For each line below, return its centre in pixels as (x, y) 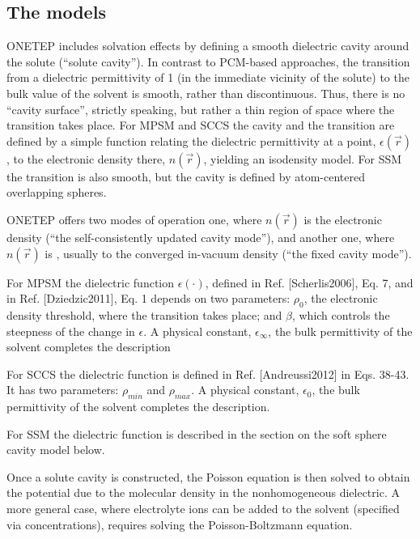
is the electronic (343, 219)
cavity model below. (56, 450)
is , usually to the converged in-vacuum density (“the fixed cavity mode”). (228, 253)
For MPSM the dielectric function (91, 282)
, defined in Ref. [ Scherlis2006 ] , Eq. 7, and (309, 282)
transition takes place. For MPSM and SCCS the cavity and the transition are (201, 125)
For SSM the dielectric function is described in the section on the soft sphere (197, 433)
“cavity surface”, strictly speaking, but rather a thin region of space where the (201, 109)
